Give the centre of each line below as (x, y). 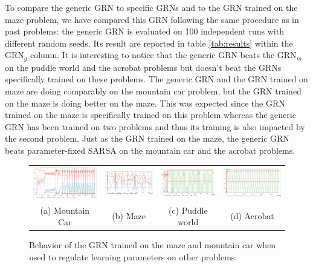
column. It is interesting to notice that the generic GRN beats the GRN (163, 55)
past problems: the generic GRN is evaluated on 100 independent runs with (144, 31)
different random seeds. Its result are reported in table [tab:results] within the (149, 43)
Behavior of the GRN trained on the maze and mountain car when (153, 245)
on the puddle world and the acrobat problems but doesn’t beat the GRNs (143, 67)
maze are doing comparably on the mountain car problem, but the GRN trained (153, 91)
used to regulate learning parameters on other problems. (133, 256)
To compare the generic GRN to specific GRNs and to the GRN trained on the (151, 7)
